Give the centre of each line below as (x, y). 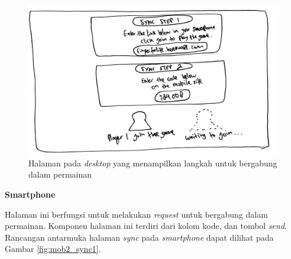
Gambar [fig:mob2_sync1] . (53, 249)
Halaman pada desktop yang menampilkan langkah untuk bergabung (153, 163)
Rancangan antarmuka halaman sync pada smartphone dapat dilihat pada (139, 237)
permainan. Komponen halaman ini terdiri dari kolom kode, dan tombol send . (146, 226)
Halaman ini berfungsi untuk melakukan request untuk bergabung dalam (136, 214)
